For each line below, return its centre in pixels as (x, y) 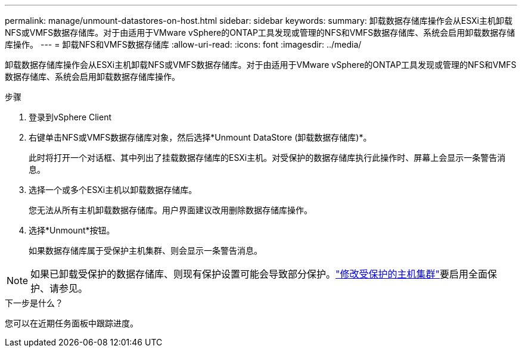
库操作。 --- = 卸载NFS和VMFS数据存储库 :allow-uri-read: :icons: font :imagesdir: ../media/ (183, 44)
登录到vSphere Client (70, 117)
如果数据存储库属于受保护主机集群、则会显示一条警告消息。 (145, 250)
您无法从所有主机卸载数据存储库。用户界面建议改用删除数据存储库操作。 (170, 210)
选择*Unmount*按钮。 (72, 230)
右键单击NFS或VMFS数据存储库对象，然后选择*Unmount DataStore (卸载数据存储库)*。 (200, 137)
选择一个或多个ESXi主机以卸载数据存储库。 (113, 190)
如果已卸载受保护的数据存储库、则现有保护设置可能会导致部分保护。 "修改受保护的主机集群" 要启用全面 (259, 274)
